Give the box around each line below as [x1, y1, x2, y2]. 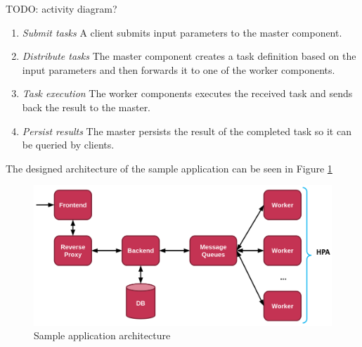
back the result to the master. [22, 99, 151, 114]
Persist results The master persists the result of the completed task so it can [22, 123, 351, 138]
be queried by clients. [22, 137, 115, 152]
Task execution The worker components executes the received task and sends [22, 86, 353, 101]
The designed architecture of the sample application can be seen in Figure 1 [6, 160, 332, 175]
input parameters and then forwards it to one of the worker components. [22, 62, 335, 77]
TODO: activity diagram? [6, 1, 117, 15]
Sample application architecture [34, 328, 171, 343]
